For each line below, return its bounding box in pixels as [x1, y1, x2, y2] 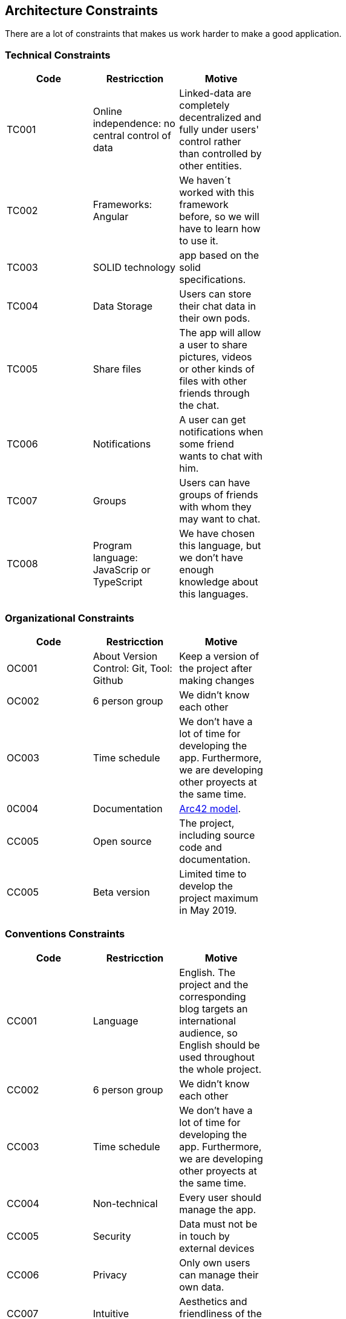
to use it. [179, 235, 218, 247]
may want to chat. [179, 513, 261, 526]
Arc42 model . [179, 802, 241, 815]
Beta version [93, 885, 150, 898]
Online [93, 105, 122, 118]
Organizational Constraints [5, 611, 134, 624]
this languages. [179, 588, 249, 601]
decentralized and [179, 111, 261, 124]
